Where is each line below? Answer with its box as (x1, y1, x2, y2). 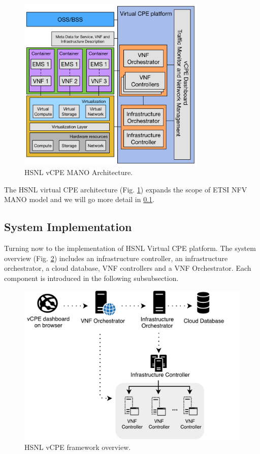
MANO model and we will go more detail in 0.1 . (4, 194, 155, 205)
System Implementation (4, 219, 132, 235)
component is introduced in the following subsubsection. (4, 272, 179, 283)
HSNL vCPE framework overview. (24, 441, 131, 452)
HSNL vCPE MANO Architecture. (24, 167, 133, 178)
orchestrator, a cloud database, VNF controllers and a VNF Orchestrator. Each (4, 263, 251, 273)
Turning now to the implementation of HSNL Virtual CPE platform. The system (4, 243, 256, 253)
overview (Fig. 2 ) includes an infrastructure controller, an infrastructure (4, 252, 228, 263)
